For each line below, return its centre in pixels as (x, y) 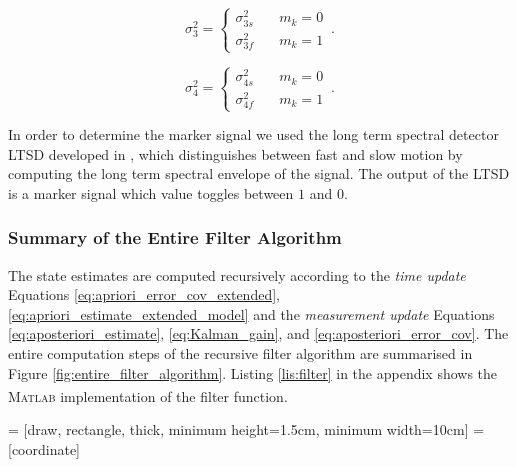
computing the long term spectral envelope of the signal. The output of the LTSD (259, 173)
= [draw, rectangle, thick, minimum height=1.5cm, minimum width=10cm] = (246, 429)
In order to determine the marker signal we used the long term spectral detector (253, 134)
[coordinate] (44, 449)
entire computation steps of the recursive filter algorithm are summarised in (240, 353)
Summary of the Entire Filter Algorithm (175, 237)
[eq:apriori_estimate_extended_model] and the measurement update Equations (251, 313)
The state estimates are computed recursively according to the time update (237, 274)
